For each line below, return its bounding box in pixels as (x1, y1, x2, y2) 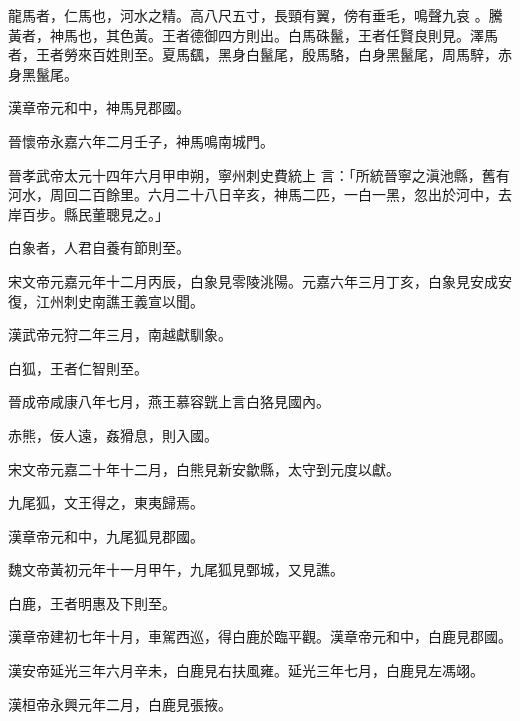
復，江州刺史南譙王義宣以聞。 (8, 290, 204, 311)
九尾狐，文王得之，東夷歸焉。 (8, 492, 204, 513)
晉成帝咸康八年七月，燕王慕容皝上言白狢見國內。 (8, 391, 330, 412)
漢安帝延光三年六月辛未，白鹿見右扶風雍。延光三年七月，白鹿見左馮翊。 (8, 660, 484, 681)
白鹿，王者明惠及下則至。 (8, 592, 176, 613)
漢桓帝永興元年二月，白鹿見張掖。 (8, 693, 232, 714)
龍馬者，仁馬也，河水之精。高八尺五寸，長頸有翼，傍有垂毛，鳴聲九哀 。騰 (8, 5, 503, 25)
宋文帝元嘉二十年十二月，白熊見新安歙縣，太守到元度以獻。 (8, 458, 400, 479)
